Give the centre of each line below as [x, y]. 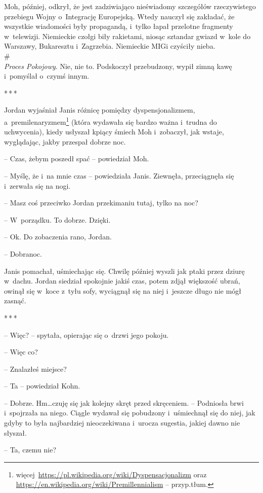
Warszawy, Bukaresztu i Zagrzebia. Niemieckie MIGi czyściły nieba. [110, 46]
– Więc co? [21, 352]
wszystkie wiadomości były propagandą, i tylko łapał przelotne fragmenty [119, 26]
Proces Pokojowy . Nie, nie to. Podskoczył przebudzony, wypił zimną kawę [118, 66]
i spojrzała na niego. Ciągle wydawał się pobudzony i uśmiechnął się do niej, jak [130, 413]
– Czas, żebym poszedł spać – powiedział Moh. [77, 159]
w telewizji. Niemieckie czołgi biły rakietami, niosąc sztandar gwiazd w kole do [127, 36]
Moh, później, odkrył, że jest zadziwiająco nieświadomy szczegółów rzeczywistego [130, 6]
